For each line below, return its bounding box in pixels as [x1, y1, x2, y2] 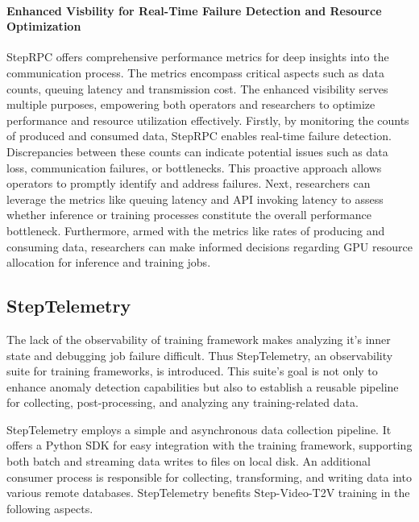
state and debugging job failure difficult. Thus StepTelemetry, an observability [6, 346, 393, 363]
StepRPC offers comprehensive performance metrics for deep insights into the [6, 48, 389, 65]
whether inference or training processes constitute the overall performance [6, 206, 371, 223]
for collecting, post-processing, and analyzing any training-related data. [6, 394, 359, 411]
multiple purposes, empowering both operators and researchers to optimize [6, 96, 375, 113]
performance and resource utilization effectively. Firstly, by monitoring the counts [6, 111, 409, 128]
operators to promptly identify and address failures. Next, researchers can [6, 175, 371, 192]
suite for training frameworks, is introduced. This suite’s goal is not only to [6, 362, 378, 379]
